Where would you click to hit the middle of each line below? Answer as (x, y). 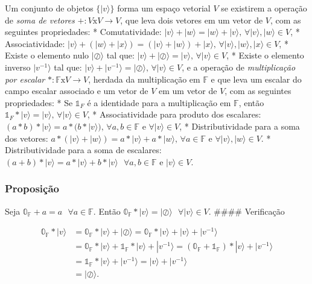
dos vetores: (27, 138)
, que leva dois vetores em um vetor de (192, 20)
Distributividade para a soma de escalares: (83, 150)
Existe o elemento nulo (47, 55)
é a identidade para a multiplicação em (159, 102)
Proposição (32, 188)
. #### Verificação (247, 211)
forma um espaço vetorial (164, 8)
